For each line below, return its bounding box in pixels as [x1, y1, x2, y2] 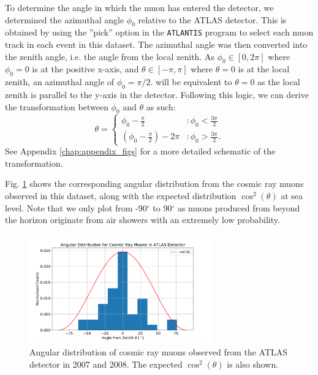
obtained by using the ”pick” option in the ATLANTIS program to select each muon [5, 26, 314, 39]
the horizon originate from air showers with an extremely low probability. [5, 213, 280, 226]
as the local [257, 75, 300, 88]
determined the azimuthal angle [5, 13, 124, 26]
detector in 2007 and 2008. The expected [29, 358, 183, 370]
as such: [146, 100, 176, 113]
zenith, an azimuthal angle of [5, 75, 115, 88]
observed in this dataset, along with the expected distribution [5, 189, 237, 202]
